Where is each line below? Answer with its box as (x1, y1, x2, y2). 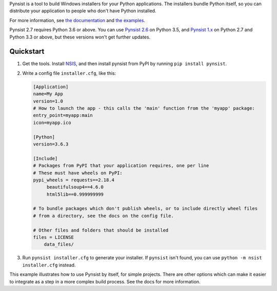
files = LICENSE (33, 235, 74, 240)
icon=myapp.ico (33, 119, 71, 126)
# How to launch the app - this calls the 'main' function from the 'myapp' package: (33, 106, 255, 111)
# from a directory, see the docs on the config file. (33, 213, 174, 219)
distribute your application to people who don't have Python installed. (9, 8, 156, 14)
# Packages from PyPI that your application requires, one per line (33, 163, 209, 169)
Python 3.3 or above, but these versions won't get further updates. (9, 34, 151, 40)
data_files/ (44, 241, 74, 247)
